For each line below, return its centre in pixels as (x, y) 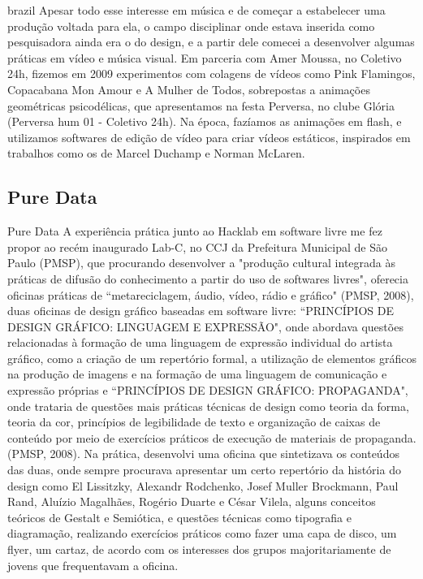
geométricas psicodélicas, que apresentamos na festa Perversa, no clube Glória (201, 105)
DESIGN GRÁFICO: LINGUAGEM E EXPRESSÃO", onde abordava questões (205, 326)
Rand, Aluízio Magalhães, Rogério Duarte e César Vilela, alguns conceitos (192, 501)
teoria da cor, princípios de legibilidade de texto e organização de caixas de (194, 422)
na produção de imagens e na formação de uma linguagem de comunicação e (197, 374)
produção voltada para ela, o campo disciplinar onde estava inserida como (191, 26)
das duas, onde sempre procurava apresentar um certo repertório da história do (204, 470)
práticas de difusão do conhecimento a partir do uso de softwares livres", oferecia (208, 278)
